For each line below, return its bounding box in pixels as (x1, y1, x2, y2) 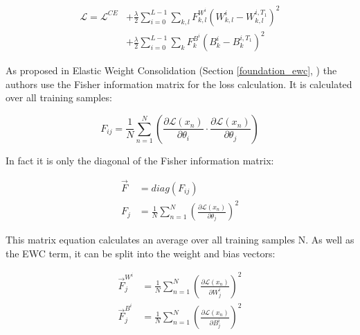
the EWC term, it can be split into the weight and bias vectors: (6, 246, 276, 260)
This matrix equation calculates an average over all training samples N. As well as (6, 232, 354, 247)
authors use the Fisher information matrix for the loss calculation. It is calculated (6, 76, 352, 91)
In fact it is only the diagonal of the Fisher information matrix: (6, 153, 274, 167)
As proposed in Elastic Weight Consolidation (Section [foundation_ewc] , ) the (6, 63, 337, 78)
